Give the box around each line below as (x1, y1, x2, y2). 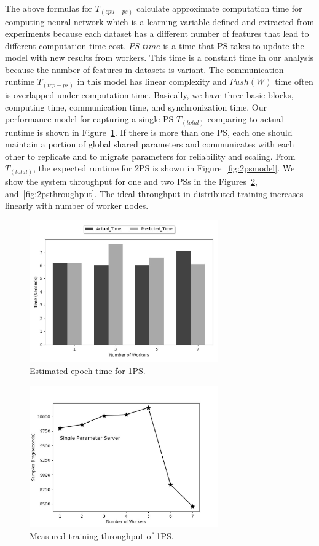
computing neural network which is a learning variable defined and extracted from (5, 15, 315, 28)
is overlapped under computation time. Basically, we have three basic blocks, (5, 88, 294, 101)
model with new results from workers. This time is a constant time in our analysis (5, 51, 314, 64)
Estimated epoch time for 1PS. (30, 364, 146, 377)
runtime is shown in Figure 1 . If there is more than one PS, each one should (5, 125, 293, 138)
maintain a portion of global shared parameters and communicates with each (5, 138, 294, 150)
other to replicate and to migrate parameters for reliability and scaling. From (5, 149, 296, 162)
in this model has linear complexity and (77, 75, 227, 88)
